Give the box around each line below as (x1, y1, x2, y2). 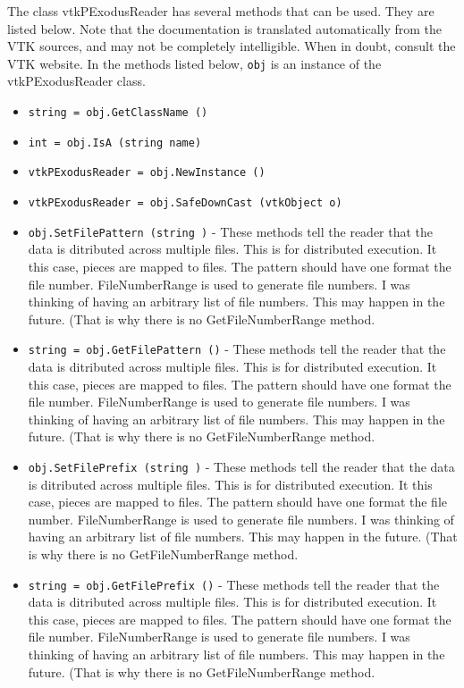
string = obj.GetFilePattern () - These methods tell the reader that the (28, 340, 446, 358)
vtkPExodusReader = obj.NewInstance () (28, 166, 266, 180)
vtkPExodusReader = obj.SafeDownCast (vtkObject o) (28, 197, 342, 209)
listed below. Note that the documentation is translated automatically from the (7, 19, 443, 38)
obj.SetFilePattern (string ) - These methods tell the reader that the (28, 222, 434, 240)
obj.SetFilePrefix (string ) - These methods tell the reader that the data (28, 457, 455, 475)
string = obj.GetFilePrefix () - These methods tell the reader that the (28, 575, 440, 593)
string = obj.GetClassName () (28, 106, 208, 120)
